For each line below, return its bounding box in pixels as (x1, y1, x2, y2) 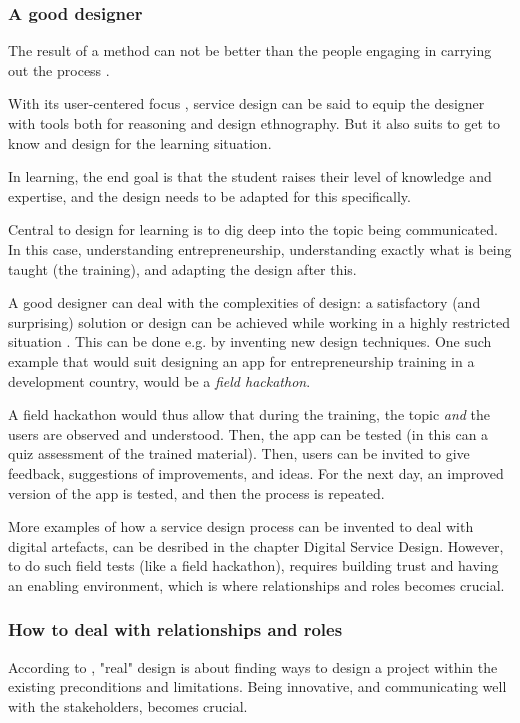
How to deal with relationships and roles (8, 617, 343, 642)
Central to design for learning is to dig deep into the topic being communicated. (8, 219, 498, 240)
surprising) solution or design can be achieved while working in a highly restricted (8, 311, 510, 332)
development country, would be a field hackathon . (8, 370, 311, 391)
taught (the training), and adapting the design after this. (8, 258, 357, 279)
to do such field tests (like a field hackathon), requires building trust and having (8, 555, 499, 576)
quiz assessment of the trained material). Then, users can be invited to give (8, 443, 470, 464)
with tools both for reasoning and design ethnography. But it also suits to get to (8, 113, 500, 133)
